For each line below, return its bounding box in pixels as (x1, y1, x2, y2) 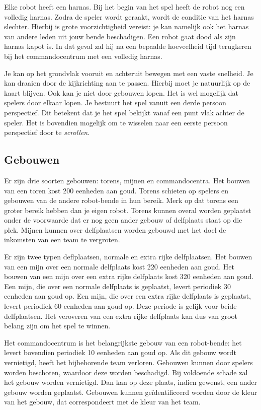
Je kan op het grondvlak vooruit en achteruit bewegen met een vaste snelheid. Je (4, 67, 253, 78)
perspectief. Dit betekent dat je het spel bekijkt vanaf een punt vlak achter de (4, 107, 244, 117)
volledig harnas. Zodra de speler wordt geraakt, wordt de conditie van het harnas (4, 11, 254, 22)
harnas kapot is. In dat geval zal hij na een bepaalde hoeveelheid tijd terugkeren (4, 41, 251, 51)
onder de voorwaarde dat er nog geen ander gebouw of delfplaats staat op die (4, 215, 242, 225)
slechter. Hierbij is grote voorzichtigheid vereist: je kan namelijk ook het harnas (4, 21, 249, 32)
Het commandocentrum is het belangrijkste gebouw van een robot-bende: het (4, 337, 242, 348)
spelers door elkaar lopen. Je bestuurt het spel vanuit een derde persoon (4, 97, 226, 108)
